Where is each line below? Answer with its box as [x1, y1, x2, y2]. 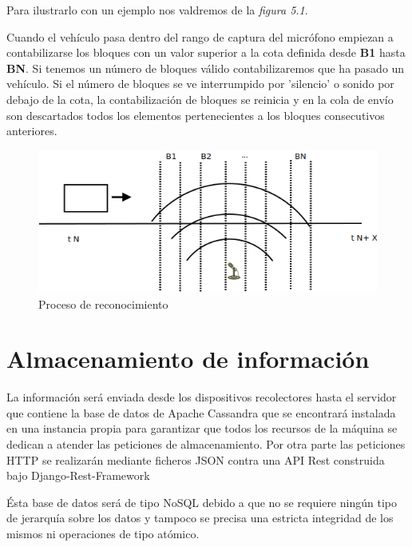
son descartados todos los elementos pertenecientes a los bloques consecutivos [6, 106, 385, 123]
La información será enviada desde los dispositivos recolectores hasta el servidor [6, 389, 397, 405]
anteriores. [6, 122, 57, 139]
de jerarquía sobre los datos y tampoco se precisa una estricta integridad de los [6, 509, 394, 526]
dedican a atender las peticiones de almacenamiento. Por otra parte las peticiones [6, 436, 406, 453]
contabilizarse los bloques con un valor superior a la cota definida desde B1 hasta [6, 44, 406, 61]
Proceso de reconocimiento [38, 295, 168, 312]
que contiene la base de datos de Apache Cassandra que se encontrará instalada [6, 404, 396, 421]
